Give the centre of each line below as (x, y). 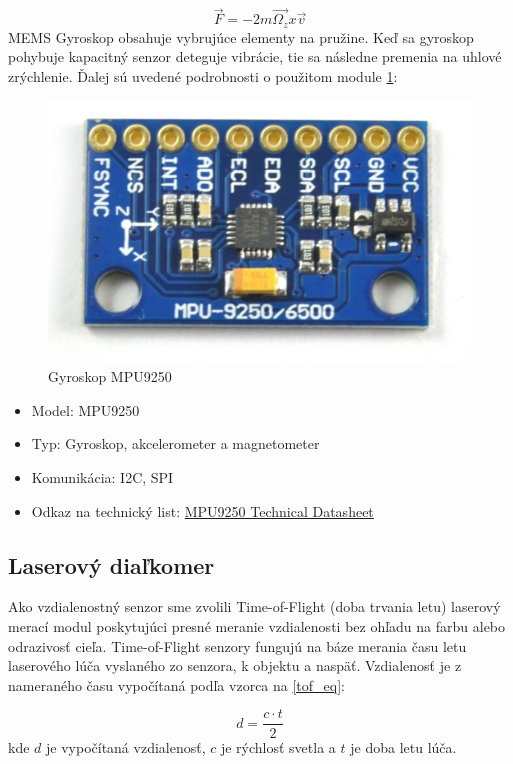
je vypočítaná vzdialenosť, (126, 746)
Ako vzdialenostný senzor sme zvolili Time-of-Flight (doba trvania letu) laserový (254, 606)
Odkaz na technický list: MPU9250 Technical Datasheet (202, 510)
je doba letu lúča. (403, 746)
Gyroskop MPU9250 (110, 376)
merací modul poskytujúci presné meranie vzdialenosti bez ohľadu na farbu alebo (257, 626)
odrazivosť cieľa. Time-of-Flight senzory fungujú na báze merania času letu (237, 645)
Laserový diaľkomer (111, 564)
